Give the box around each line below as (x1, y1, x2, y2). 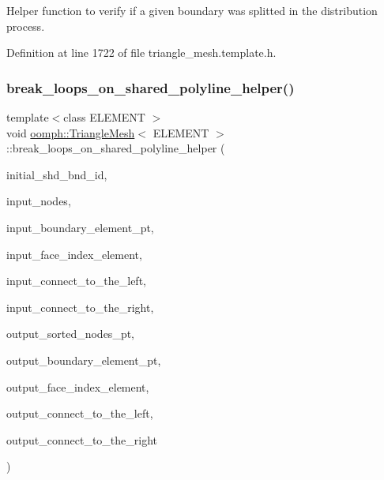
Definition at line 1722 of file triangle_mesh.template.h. (6, 44, 277, 61)
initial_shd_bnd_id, (6, 166, 107, 182)
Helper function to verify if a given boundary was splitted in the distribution (6, 2, 378, 18)
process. (6, 17, 45, 34)
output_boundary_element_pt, (6, 351, 161, 368)
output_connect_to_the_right (6, 431, 158, 448)
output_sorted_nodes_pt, (6, 325, 135, 342)
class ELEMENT (63, 109, 145, 125)
